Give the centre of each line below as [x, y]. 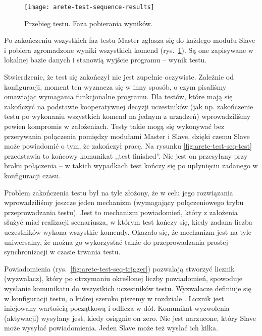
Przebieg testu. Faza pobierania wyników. [89, 23]
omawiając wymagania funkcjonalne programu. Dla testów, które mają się [118, 96]
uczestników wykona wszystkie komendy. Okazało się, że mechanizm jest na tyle [128, 231]
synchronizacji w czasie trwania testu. [62, 252]
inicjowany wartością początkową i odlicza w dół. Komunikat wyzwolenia [117, 308]
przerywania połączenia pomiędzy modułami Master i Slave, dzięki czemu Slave [127, 136]
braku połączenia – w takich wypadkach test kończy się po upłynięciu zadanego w [131, 165]
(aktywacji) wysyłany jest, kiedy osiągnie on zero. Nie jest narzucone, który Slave [130, 318]
